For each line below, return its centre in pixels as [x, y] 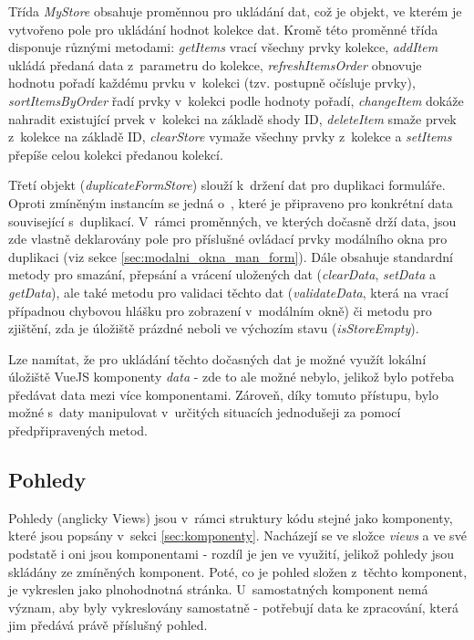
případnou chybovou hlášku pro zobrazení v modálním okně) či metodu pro [220, 310]
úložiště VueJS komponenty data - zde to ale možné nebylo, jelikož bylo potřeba [232, 377]
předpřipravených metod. [78, 430]
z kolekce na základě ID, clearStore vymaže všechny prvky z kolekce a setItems [230, 136]
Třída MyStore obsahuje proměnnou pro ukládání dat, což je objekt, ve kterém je [235, 11]
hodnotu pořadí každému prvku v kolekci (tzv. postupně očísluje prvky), [212, 83]
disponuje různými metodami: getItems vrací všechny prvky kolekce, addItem [223, 47]
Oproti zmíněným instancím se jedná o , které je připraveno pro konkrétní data [231, 202]
